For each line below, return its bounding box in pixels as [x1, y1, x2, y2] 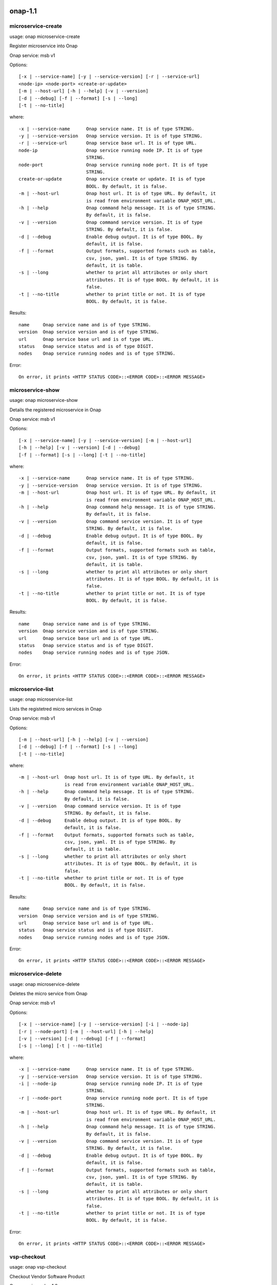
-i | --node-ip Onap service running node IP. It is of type [18, 1080, 203, 1087]
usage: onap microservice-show [9, 397, 78, 403]
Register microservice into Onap [9, 43, 78, 49]
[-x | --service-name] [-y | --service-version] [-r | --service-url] [18, 74, 200, 80]
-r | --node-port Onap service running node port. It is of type [18, 1095, 208, 1101]
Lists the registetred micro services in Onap [9, 706, 102, 712]
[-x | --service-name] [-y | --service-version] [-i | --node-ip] [18, 1021, 189, 1027]
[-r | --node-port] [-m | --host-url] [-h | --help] [18, 1029, 154, 1034]
